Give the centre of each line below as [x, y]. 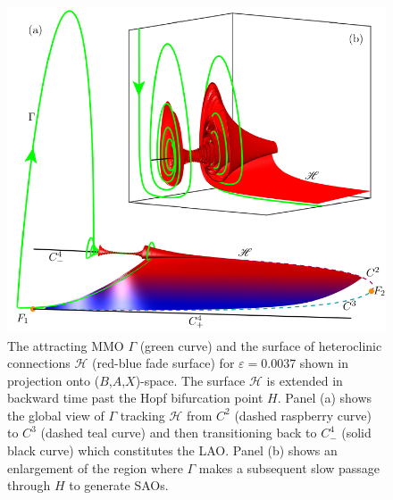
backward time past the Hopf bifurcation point [135, 398]
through [29, 485]
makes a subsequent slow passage [289, 467]
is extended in [305, 380]
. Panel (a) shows [325, 398]
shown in [324, 363]
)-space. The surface [190, 380]
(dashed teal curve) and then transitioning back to [179, 433]
